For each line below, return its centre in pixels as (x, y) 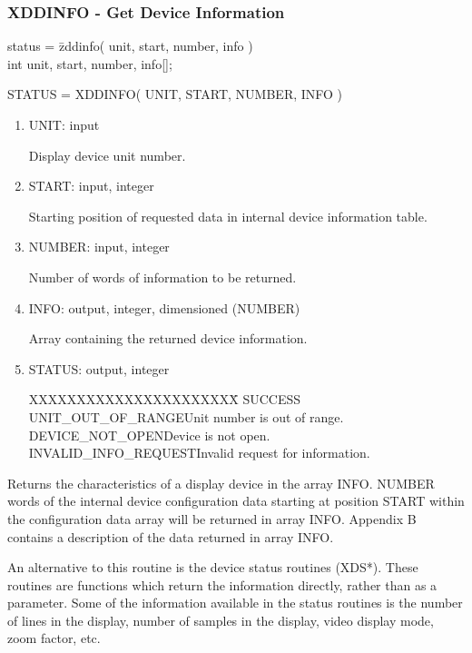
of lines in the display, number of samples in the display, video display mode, (221, 620)
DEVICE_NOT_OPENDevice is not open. (149, 435)
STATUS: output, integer (99, 368)
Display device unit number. (107, 155)
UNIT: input (64, 124)
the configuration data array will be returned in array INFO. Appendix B (212, 518)
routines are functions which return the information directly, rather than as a (222, 584)
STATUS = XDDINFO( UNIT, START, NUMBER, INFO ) (175, 94)
